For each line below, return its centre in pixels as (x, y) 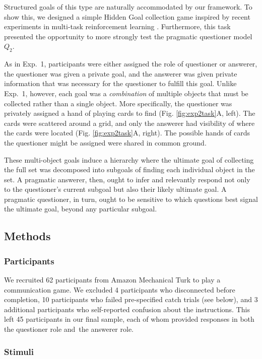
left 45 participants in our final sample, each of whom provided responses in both (129, 319)
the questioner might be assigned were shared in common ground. (105, 142)
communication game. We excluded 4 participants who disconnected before (120, 289)
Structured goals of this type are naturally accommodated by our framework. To (128, 7)
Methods (27, 236)
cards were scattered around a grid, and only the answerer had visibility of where (129, 123)
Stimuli (19, 351)
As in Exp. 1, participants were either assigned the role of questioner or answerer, (131, 64)
